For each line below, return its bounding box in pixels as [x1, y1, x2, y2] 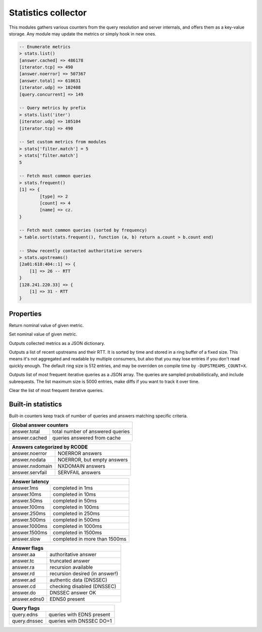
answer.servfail [12, 469, 47, 476]
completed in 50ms [52, 497, 97, 504]
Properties [9, 309, 42, 318]
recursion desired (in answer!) [49, 570, 118, 577]
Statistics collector [9, 7, 87, 18]
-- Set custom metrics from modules [19, 139, 107, 145]
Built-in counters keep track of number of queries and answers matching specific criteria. [9, 413, 188, 419]
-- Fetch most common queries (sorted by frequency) [19, 227, 147, 233]
